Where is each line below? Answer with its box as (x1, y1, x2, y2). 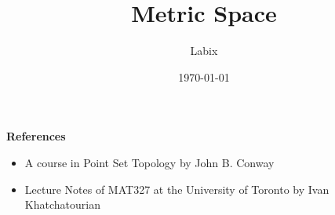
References (6, 128, 66, 144)
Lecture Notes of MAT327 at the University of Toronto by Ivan (24, 180, 330, 197)
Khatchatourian (24, 196, 100, 213)
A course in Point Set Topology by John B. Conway (24, 154, 275, 170)
